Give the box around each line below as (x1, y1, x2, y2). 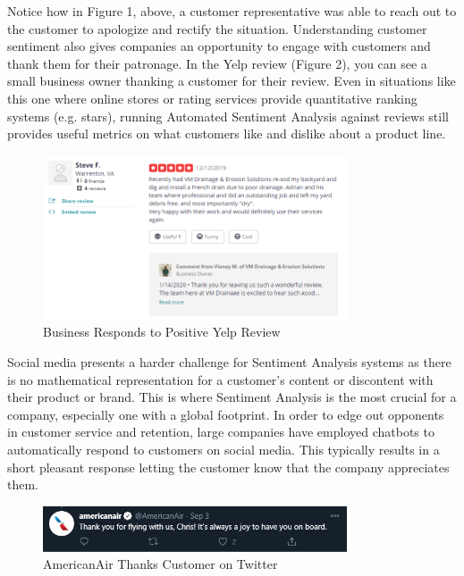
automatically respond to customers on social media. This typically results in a (7, 440, 440, 459)
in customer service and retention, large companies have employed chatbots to (7, 422, 434, 441)
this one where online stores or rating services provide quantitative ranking (7, 88, 418, 107)
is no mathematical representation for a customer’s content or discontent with (7, 370, 434, 388)
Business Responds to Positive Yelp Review (43, 322, 281, 341)
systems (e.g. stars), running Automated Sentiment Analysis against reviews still (7, 106, 449, 125)
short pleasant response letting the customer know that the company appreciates (7, 457, 450, 476)
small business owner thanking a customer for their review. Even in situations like (7, 71, 456, 90)
